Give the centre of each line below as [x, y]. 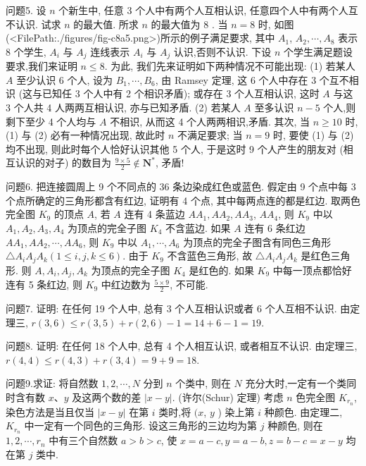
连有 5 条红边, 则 [44, 284]
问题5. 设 [26, 10]
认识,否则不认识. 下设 [222, 51]
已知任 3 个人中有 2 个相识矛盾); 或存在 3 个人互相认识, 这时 [181, 93]
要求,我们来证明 [42, 66]
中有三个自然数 [83, 440]
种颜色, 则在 [295, 425]
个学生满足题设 [318, 51]
